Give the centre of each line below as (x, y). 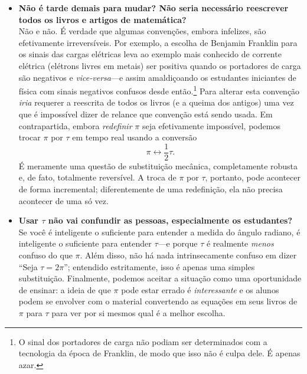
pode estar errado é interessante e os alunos (200, 289)
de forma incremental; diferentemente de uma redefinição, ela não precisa (151, 189)
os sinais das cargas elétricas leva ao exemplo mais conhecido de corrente (150, 54)
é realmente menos (240, 243)
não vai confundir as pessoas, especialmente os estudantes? (170, 220)
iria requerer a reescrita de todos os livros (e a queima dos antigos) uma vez (156, 102)
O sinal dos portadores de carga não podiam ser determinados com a (143, 341)
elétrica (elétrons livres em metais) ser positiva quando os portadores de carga (160, 65)
